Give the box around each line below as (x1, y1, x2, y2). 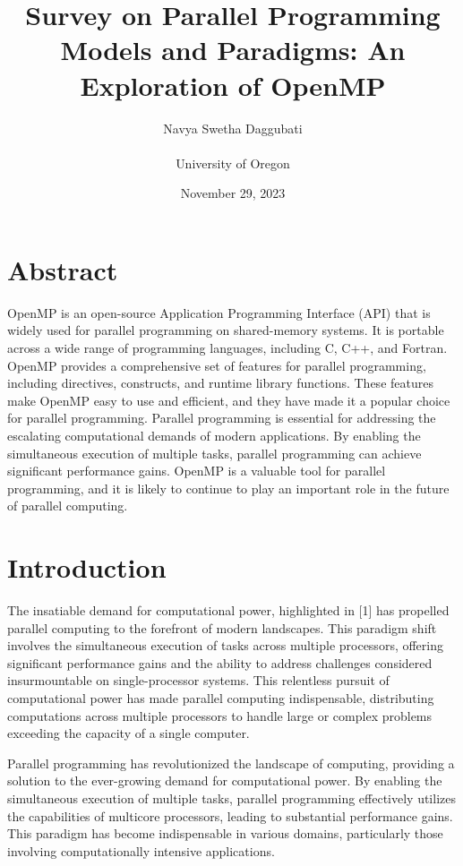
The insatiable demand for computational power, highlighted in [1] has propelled (7, 601, 450, 620)
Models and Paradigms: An (60, 31, 406, 68)
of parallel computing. (7, 496, 128, 515)
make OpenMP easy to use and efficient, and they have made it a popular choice (7, 390, 450, 409)
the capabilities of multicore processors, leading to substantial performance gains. (7, 806, 453, 825)
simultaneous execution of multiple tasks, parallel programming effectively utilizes (7, 789, 456, 807)
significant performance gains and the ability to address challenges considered (7, 653, 433, 672)
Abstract (7, 251, 118, 287)
